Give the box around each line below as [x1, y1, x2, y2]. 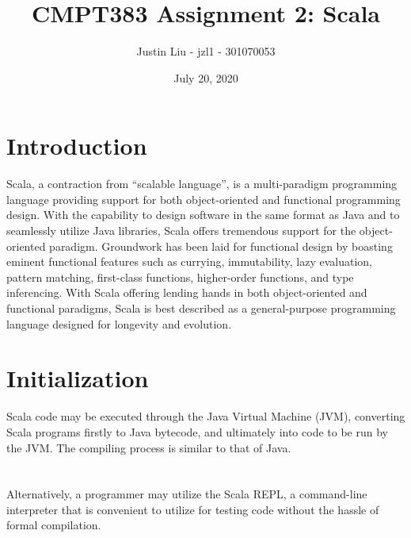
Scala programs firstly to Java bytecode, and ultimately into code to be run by [6, 423, 388, 440]
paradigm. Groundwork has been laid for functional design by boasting [49, 237, 393, 254]
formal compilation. [6, 517, 101, 533]
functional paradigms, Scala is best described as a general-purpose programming [6, 300, 396, 316]
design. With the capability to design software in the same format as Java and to [6, 206, 400, 223]
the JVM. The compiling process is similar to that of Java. [6, 439, 291, 455]
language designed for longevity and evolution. [6, 315, 232, 332]
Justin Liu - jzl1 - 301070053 [136, 43, 276, 60]
